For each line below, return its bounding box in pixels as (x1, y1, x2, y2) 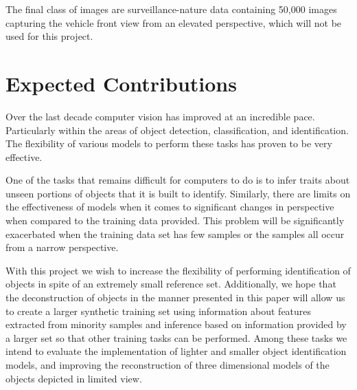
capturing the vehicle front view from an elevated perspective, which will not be (5, 15, 342, 30)
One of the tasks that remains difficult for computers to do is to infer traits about (5, 173, 350, 187)
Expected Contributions (5, 69, 237, 97)
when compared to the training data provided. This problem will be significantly (5, 213, 345, 228)
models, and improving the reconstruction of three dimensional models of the (5, 358, 330, 371)
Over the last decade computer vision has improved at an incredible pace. (5, 109, 315, 123)
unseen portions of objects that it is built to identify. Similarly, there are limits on (5, 186, 351, 200)
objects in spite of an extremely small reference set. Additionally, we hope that (5, 277, 336, 291)
